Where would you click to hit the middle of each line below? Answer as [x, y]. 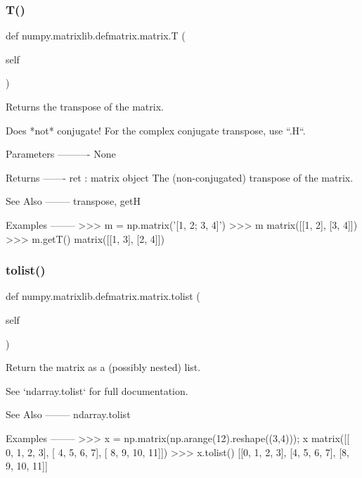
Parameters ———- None [61, 154]
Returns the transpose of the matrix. [85, 106]
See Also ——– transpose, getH [73, 201]
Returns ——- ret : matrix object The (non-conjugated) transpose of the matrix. [180, 177]
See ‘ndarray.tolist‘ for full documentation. [97, 390]
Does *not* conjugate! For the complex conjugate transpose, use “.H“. [156, 130]
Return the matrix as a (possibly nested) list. [103, 367]
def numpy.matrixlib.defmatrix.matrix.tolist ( [103, 296]
